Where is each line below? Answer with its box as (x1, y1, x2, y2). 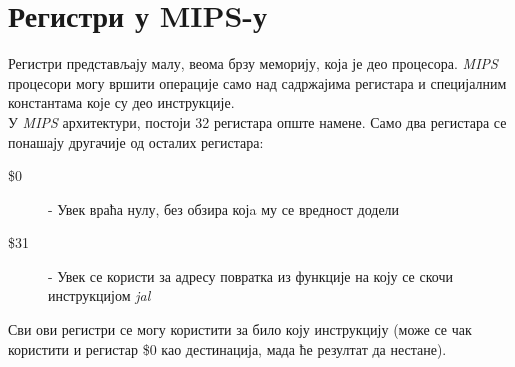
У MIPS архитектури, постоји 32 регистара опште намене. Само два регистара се (8, 111, 507, 132)
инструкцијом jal (48, 285, 151, 306)
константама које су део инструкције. (8, 92, 235, 113)
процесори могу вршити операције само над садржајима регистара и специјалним (8, 72, 507, 93)
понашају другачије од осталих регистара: (8, 131, 264, 152)
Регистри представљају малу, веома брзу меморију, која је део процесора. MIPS (8, 53, 498, 74)
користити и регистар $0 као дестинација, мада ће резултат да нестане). (8, 338, 447, 359)
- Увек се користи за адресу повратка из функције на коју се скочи (48, 265, 453, 286)
